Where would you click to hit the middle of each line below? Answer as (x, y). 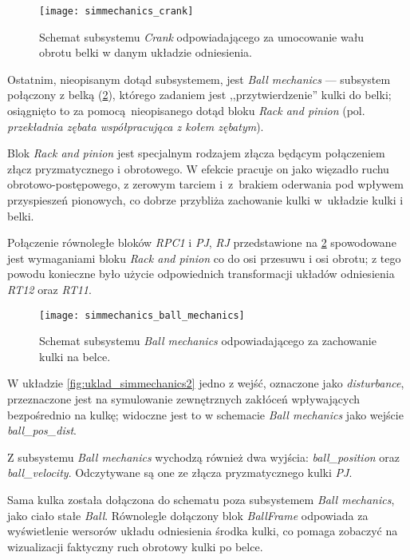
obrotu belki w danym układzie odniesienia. (146, 52)
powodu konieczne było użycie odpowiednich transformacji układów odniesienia (201, 274)
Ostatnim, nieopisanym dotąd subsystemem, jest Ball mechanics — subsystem (199, 79)
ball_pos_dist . (42, 430)
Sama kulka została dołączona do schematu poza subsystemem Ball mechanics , (201, 499)
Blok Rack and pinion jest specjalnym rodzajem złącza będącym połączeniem (196, 153)
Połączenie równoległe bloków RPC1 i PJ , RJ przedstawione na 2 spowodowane (202, 242)
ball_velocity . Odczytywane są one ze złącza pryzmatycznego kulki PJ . (180, 473)
